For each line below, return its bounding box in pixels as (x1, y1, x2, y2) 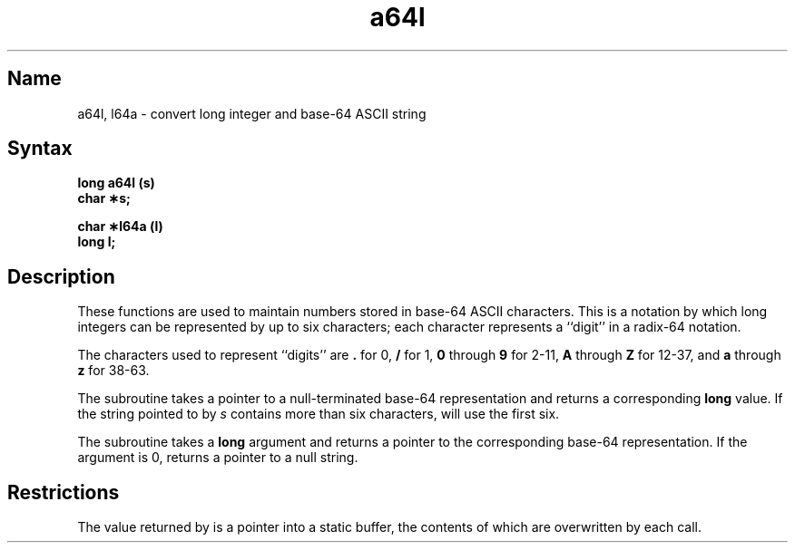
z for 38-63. (77, 362, 150, 379)
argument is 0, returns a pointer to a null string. (77, 449, 358, 466)
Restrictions (7, 480, 120, 504)
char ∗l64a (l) (77, 218, 163, 235)
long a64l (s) (77, 175, 155, 191)
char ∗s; (77, 190, 131, 207)
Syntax (7, 137, 73, 160)
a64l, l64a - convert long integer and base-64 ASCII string (77, 105, 427, 121)
